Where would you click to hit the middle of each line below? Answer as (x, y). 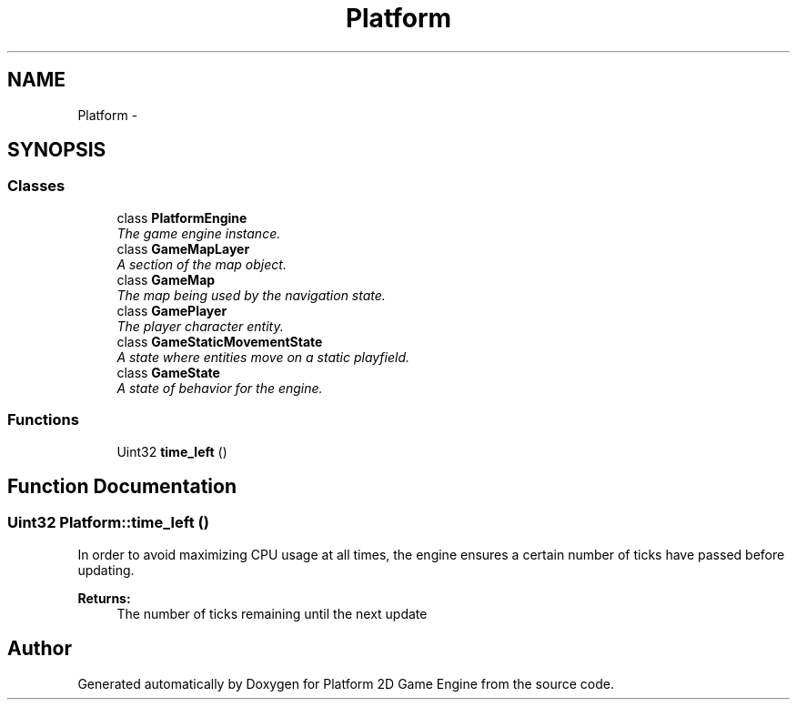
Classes (36, 186)
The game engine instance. (199, 233)
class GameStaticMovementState (220, 341)
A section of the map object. (202, 264)
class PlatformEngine (182, 217)
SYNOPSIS (57, 150)
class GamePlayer (172, 310)
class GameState (168, 372)
